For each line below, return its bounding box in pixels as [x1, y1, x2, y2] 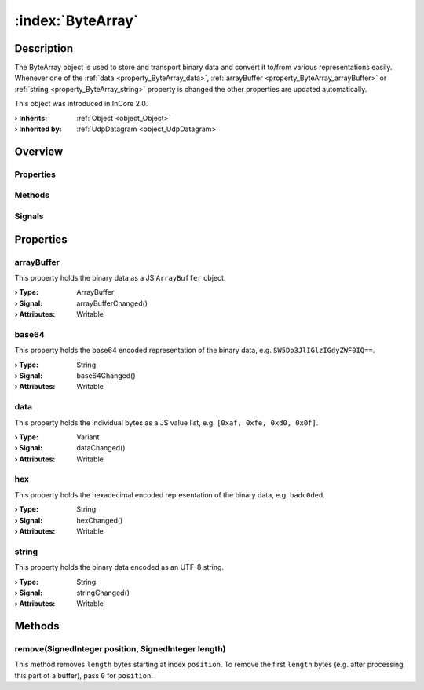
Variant [76, 432, 100, 442]
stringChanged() [76, 588, 130, 597]
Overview [14, 145, 64, 158]
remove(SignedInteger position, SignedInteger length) [14, 644, 226, 655]
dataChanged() [76, 443, 126, 453]
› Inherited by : [14, 124, 62, 134]
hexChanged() [76, 516, 123, 525]
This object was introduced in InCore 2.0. [14, 99, 148, 108]
